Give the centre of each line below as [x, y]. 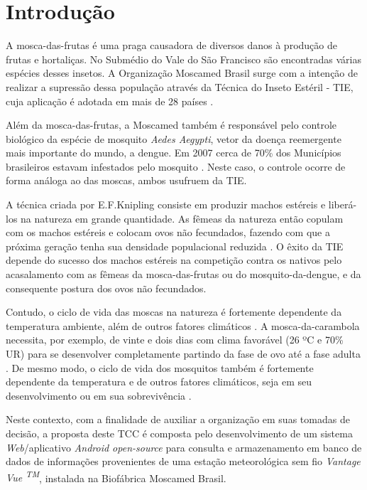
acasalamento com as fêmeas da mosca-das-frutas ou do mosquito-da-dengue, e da [183, 274]
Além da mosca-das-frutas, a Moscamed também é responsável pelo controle [171, 125]
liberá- [343, 204]
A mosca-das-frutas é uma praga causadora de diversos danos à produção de [171, 45]
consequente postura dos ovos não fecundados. [106, 288]
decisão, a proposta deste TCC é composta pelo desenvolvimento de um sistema [179, 433]
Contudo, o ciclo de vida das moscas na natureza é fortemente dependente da [174, 312]
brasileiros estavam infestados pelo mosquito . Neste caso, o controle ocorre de [176, 166]
